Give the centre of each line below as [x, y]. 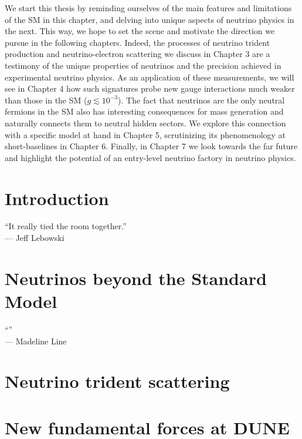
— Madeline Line [36, 341]
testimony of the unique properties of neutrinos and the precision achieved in [143, 65]
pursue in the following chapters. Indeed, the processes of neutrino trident [138, 42]
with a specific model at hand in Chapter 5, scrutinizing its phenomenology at [145, 134]
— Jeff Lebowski [35, 238]
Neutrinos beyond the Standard [136, 278]
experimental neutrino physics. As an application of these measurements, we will [150, 77]
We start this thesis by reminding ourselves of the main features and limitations [148, 8]
